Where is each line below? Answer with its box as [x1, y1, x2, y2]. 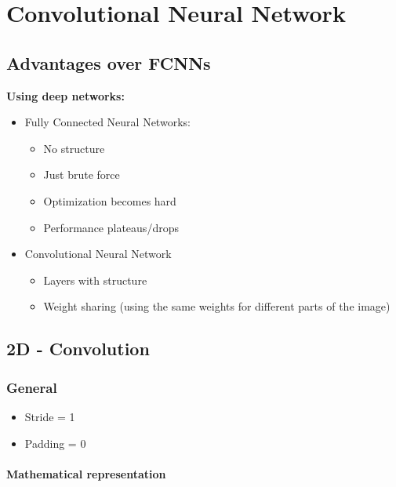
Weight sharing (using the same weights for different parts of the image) [43, 298, 391, 314]
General [6, 377, 57, 397]
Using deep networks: [6, 87, 125, 104]
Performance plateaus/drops [43, 219, 179, 235]
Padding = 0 [24, 434, 86, 451]
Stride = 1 [24, 408, 75, 424]
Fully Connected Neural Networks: [24, 114, 191, 130]
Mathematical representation [6, 465, 166, 482]
